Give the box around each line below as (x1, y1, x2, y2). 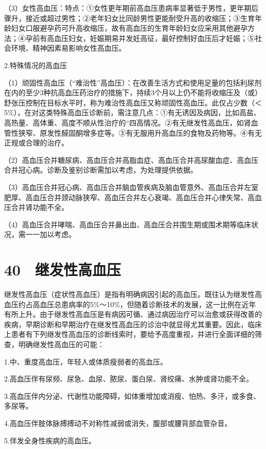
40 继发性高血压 (4, 259, 121, 280)
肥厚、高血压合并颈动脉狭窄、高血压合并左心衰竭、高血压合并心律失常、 (4, 191, 248, 202)
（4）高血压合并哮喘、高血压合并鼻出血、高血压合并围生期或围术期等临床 (4, 219, 251, 229)
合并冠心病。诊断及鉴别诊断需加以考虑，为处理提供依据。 (4, 164, 197, 175)
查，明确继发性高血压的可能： (4, 338, 104, 349)
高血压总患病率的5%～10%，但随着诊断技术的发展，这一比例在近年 (32, 298, 256, 309)
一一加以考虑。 (25, 229, 76, 240)
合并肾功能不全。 (11, 202, 69, 212)
